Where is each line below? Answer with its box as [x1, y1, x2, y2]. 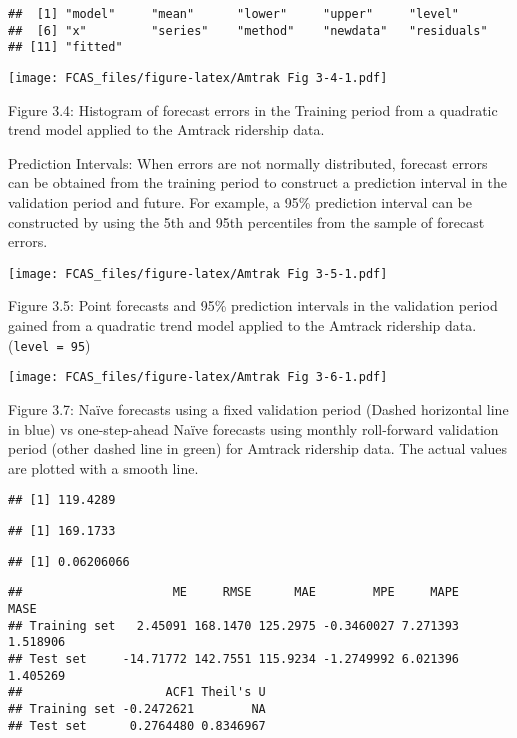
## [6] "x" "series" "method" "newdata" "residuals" [8, 23, 488, 38]
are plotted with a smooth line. [8, 457, 199, 478]
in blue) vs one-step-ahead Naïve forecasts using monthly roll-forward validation [8, 418, 499, 439]
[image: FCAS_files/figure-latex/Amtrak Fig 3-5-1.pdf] [8, 266, 388, 281]
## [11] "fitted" [8, 40, 123, 55]
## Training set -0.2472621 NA [8, 701, 266, 716]
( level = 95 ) [8, 334, 91, 355]
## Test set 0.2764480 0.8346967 [8, 718, 266, 733]
